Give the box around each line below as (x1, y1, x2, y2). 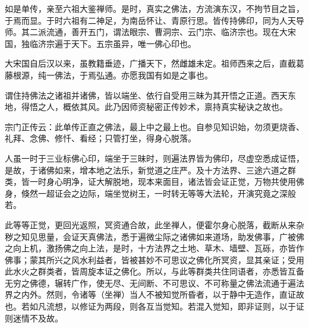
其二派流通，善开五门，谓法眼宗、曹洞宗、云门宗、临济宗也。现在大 (21, 26, 288, 38)
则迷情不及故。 (5, 311, 63, 324)
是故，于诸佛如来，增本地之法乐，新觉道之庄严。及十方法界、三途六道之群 (5, 163, 296, 176)
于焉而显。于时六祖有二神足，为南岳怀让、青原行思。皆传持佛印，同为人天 (5, 14, 296, 26)
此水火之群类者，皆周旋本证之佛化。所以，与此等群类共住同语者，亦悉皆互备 (5, 265, 304, 277)
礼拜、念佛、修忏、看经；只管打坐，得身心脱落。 (5, 132, 196, 144)
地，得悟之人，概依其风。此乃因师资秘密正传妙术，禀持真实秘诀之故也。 (5, 100, 288, 113)
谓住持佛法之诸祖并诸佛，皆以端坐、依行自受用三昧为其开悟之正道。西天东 (5, 89, 296, 101)
